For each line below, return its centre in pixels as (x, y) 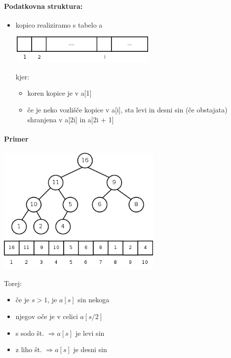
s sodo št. (30, 333)
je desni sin (90, 349)
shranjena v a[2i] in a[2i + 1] (71, 119)
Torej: (13, 283)
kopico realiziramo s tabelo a (59, 24)
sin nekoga (94, 300)
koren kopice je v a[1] (59, 93)
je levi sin (90, 333)
